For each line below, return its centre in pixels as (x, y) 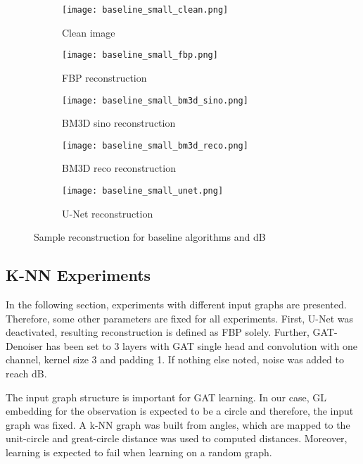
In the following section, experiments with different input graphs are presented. (176, 305)
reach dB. (26, 374)
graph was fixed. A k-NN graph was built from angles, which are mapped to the (178, 424)
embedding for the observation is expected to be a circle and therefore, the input (180, 411)
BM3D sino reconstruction (119, 123)
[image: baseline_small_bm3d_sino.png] (155, 100)
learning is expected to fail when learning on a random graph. (139, 452)
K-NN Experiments (78, 275)
